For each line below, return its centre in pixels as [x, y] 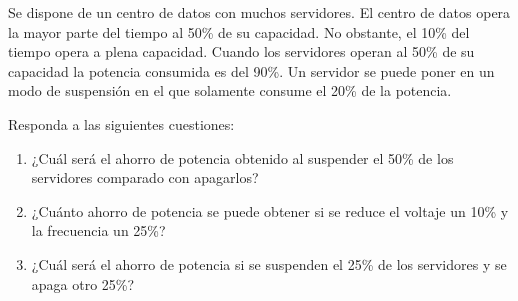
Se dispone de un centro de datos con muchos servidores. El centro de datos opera [259, 12]
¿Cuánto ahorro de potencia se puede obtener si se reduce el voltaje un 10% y [270, 210]
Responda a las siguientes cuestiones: [121, 123]
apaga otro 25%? [83, 283]
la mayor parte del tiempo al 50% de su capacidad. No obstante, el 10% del [239, 31]
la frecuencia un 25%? [98, 230]
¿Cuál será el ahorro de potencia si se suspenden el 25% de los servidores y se [269, 263]
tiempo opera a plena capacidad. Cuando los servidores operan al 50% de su [241, 51]
